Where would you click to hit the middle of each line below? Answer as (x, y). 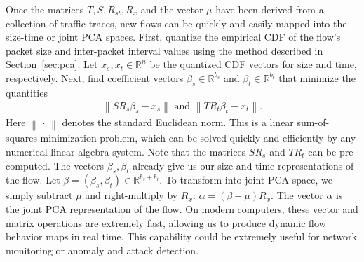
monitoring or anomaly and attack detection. (102, 250)
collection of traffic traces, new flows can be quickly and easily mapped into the (176, 23)
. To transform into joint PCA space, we (246, 180)
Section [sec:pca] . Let (52, 64)
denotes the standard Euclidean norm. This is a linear (178, 122)
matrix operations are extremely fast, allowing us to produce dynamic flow (166, 222)
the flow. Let (33, 180)
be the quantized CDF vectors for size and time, (253, 64)
